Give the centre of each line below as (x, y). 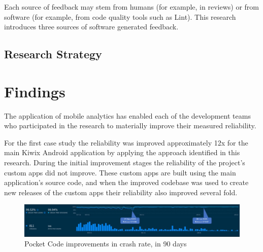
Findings (35, 91)
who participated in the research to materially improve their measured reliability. (130, 125)
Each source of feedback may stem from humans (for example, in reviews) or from (131, 7)
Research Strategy (53, 54)
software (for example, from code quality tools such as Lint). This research (120, 16)
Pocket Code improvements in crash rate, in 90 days (106, 244)
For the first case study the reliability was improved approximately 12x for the (126, 142)
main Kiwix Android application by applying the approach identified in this (122, 152)
